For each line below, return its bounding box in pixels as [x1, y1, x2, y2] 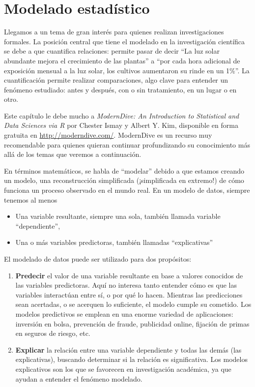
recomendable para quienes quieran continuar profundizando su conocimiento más [4, 139, 250, 149]
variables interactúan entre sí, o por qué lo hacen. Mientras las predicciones [15, 289, 243, 299]
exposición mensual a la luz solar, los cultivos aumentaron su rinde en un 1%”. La [4, 65, 250, 75]
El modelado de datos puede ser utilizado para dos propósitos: [4, 254, 192, 264]
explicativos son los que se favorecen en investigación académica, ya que [15, 363, 231, 374]
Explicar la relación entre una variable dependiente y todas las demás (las [15, 344, 242, 355]
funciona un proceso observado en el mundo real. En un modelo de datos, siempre [4, 185, 250, 195]
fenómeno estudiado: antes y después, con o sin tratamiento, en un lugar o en [4, 84, 237, 94]
